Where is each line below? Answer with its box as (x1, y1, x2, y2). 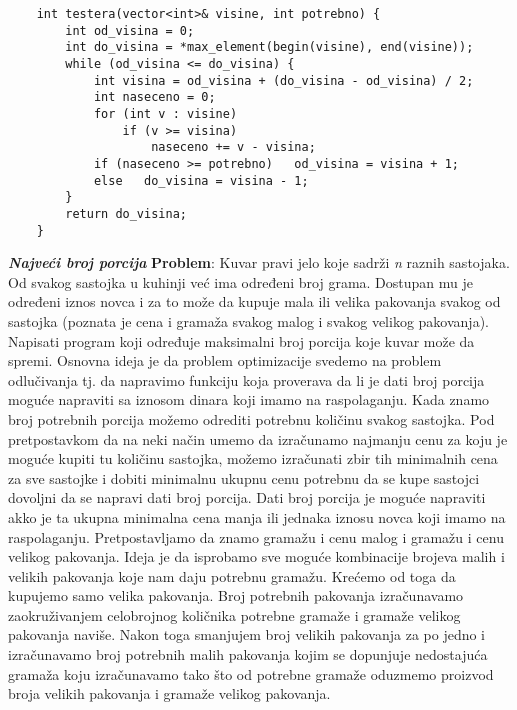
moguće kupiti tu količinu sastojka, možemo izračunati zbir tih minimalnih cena (8, 448, 498, 469)
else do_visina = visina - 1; (93, 173, 309, 188)
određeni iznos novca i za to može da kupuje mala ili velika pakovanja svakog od (8, 291, 501, 312)
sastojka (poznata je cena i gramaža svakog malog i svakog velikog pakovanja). (8, 310, 489, 331)
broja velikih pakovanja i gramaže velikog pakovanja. (8, 683, 331, 704)
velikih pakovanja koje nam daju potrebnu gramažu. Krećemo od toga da (8, 565, 456, 586)
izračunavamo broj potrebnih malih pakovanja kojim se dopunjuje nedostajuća (8, 644, 488, 665)
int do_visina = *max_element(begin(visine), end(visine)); (65, 40, 474, 55)
